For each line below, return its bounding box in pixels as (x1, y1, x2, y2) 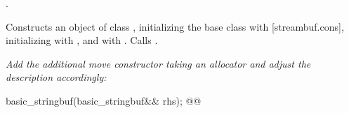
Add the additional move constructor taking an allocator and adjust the (6, 56, 311, 70)
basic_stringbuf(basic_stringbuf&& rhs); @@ (6, 93, 202, 107)
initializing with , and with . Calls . (6, 33, 158, 47)
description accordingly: (6, 70, 107, 84)
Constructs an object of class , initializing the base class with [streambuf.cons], (6, 19, 344, 33)
